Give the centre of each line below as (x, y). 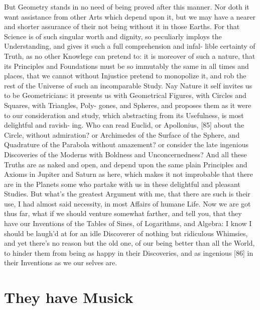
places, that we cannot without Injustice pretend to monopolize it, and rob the (125, 76)
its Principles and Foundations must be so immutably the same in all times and (126, 66)
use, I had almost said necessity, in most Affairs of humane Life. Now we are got (127, 203)
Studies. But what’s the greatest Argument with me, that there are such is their (127, 194)
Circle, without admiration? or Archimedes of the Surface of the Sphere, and (122, 134)
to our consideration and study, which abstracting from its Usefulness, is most (124, 115)
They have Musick (69, 297)
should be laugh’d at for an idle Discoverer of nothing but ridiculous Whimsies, (126, 233)
